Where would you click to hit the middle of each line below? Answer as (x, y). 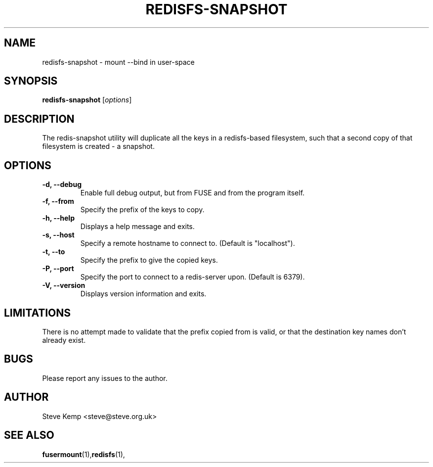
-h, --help (58, 218)
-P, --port (58, 269)
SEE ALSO (29, 435)
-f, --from (58, 201)
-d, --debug (62, 185)
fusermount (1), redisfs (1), (84, 454)
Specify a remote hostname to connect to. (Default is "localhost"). (188, 243)
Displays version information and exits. (143, 294)
